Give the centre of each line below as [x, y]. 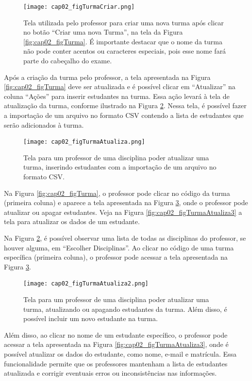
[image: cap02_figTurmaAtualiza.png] [84, 142]
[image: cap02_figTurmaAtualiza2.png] [86, 284]
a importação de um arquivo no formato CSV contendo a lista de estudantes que [124, 115]
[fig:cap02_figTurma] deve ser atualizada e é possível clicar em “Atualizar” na [120, 86]
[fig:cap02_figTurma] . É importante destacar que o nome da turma [123, 41]
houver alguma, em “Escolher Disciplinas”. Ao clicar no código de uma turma [119, 247]
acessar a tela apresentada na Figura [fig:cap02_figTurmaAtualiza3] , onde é [116, 344]
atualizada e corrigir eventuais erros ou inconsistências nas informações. [110, 373]
